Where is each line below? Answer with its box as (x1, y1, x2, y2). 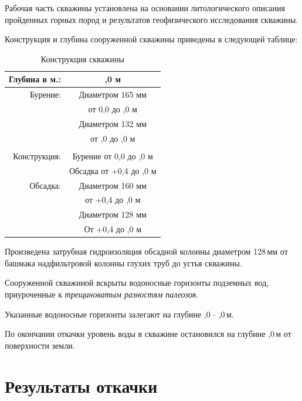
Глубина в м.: (9, 73, 61, 85)
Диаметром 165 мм (79, 88, 147, 101)
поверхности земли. (5, 339, 75, 351)
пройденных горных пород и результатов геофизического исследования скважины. (5, 13, 298, 25)
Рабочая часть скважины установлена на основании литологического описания (5, 2, 285, 14)
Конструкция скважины (40, 52, 124, 65)
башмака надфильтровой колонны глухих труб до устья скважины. (5, 256, 242, 269)
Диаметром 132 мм (79, 117, 147, 129)
